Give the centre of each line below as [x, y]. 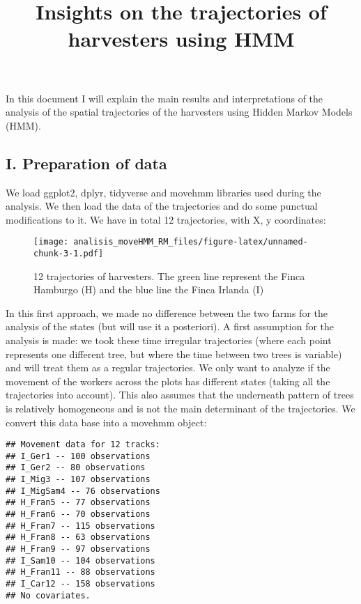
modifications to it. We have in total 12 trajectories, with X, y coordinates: [166, 219]
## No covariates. [48, 595]
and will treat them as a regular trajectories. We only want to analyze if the [168, 367]
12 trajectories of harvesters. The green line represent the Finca [169, 276]
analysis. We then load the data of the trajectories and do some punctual [162, 206]
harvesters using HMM [181, 39]
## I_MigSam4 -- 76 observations [83, 491]
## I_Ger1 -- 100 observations [78, 456]
